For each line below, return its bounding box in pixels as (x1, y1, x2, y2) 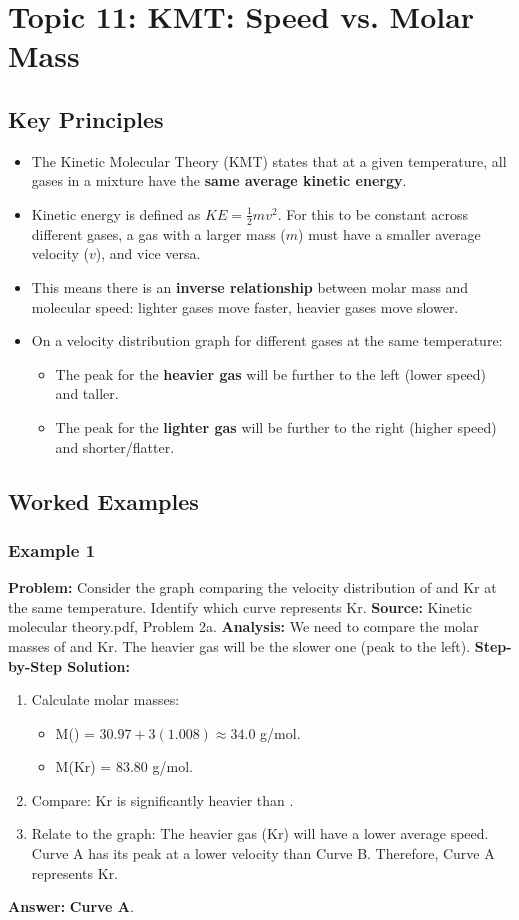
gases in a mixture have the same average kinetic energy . (31, 170, 407, 191)
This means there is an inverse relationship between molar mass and (31, 276, 469, 297)
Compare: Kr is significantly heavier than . (31, 789, 294, 810)
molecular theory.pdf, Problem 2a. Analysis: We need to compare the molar (8, 616, 479, 637)
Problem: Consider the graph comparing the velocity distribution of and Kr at (8, 577, 497, 598)
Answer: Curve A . (8, 896, 134, 917)
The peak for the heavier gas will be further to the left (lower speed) (55, 363, 487, 384)
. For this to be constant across (277, 203, 468, 224)
